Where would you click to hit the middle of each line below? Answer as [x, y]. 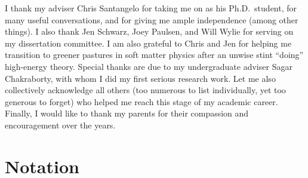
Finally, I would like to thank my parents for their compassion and [127, 113]
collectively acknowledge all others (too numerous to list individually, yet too [145, 90]
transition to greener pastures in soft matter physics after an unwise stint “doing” [154, 55]
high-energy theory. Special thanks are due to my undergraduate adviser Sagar [149, 66]
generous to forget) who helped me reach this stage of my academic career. [141, 101]
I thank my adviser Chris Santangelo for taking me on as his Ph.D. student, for [151, 8]
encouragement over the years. [60, 125]
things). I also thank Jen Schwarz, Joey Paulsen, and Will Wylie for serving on [149, 31]
